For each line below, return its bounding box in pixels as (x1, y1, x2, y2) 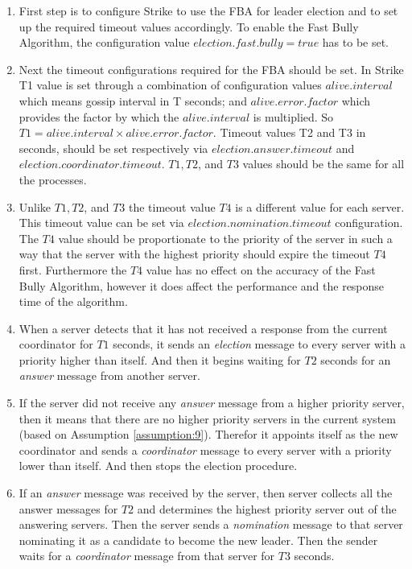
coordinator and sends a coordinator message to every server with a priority (19, 441, 392, 458)
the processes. (19, 171, 87, 188)
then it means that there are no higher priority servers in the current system (19, 410, 396, 427)
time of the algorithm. (19, 293, 128, 310)
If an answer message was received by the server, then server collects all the (19, 484, 393, 501)
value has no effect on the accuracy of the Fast (146, 261, 376, 278)
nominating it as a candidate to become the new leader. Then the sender (19, 531, 378, 548)
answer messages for (19, 500, 118, 517)
